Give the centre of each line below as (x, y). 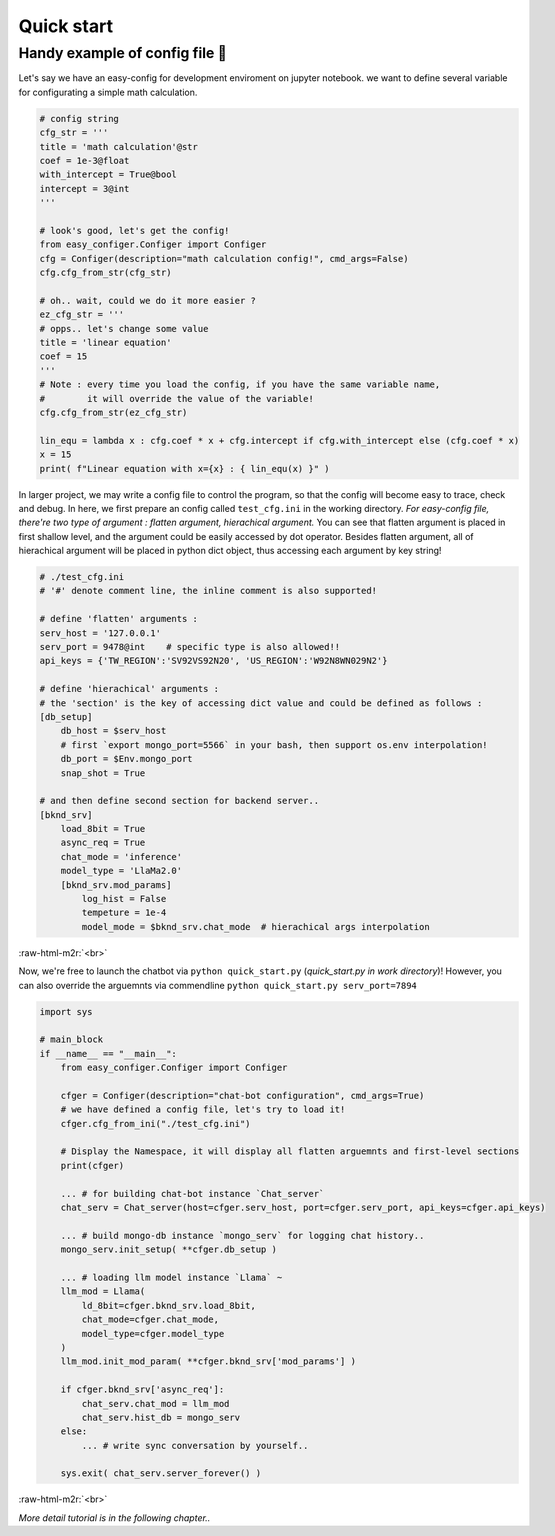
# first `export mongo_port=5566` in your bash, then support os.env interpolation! (274, 744)
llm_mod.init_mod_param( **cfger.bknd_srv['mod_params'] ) (208, 1361)
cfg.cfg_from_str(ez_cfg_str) (113, 412)
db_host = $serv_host (113, 731)
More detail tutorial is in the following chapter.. (114, 1517)
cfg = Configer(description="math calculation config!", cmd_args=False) (224, 258)
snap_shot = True (103, 773)
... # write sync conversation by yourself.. (195, 1445)
